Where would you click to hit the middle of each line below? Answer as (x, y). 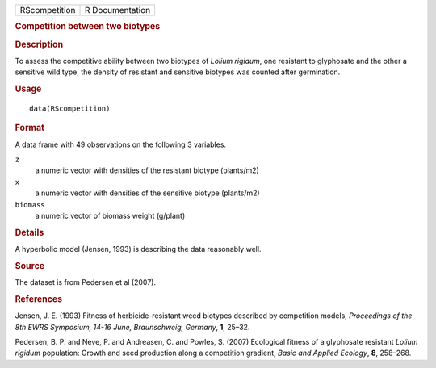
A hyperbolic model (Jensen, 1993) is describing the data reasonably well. (138, 249)
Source (30, 266)
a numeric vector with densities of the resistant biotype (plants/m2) (147, 170)
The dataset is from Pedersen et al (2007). (86, 282)
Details (29, 232)
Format (29, 128)
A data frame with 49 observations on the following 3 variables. (120, 144)
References (39, 299)
